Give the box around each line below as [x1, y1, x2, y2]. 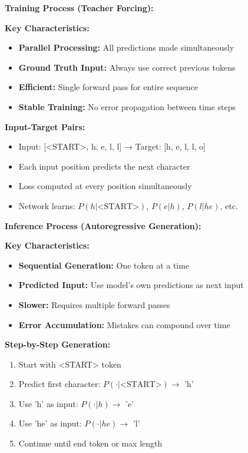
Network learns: [18, 199, 75, 211]
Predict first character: [18, 378, 101, 390]
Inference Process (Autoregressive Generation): [5, 219, 201, 232]
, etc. [220, 199, 238, 211]
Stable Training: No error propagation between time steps [18, 100, 236, 113]
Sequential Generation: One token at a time [18, 259, 190, 271]
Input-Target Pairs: [5, 120, 85, 133]
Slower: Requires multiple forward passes [18, 298, 170, 310]
